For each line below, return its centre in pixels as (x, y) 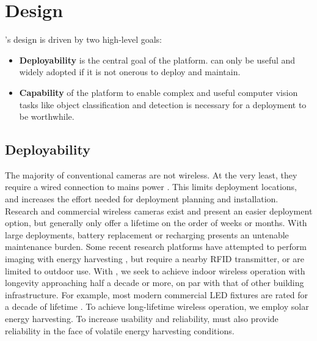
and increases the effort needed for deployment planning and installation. (142, 199)
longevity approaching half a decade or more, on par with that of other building (155, 283)
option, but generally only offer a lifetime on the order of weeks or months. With (156, 223)
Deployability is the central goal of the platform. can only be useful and (157, 60)
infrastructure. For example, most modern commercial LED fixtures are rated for (157, 294)
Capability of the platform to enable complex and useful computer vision (158, 92)
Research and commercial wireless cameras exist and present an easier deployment (159, 211)
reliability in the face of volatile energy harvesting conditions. (120, 330)
